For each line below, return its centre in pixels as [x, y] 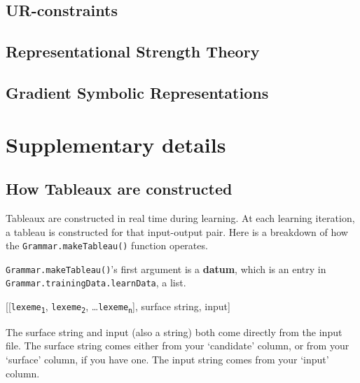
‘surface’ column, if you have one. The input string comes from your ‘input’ [167, 359]
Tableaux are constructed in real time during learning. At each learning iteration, [180, 217]
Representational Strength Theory [133, 51]
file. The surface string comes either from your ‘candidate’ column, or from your [178, 346]
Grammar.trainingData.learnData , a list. [96, 283]
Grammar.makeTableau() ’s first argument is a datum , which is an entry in [166, 269]
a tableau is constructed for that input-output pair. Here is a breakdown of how [177, 231]
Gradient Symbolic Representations [137, 92]
